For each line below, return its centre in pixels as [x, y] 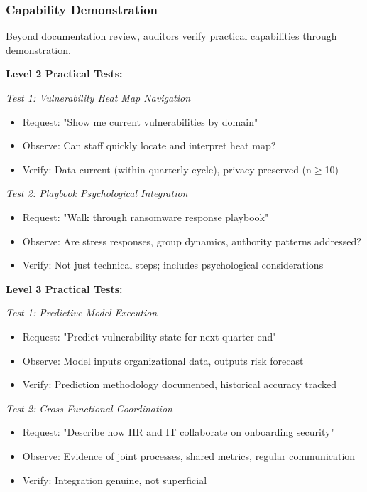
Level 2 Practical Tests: [64, 74]
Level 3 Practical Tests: [64, 288]
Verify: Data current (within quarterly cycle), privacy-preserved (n [167, 169]
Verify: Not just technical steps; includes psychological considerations [173, 265]
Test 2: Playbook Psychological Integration [97, 193]
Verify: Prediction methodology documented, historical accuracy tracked [180, 384]
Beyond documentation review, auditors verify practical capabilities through [171, 36]
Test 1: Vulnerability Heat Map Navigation [98, 97]
